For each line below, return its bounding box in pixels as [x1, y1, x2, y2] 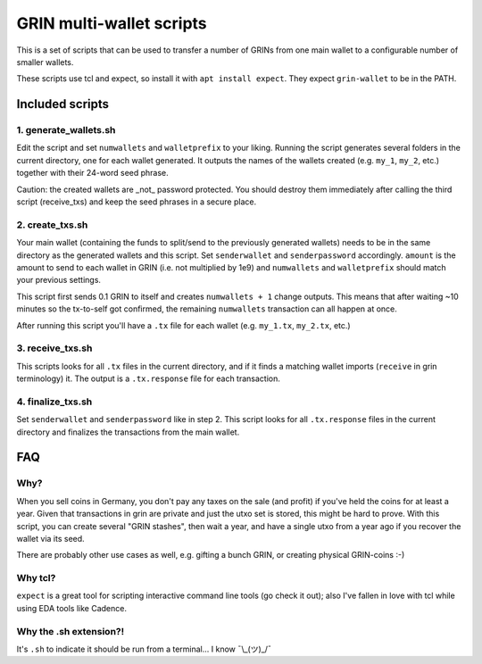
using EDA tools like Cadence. [16, 602, 127, 613]
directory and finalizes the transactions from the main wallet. [16, 427, 240, 437]
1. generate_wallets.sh [16, 124, 116, 137]
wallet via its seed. [16, 533, 85, 544]
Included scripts [16, 96, 110, 112]
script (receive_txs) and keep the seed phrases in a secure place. [16, 196, 257, 207]
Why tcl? [16, 572, 56, 585]
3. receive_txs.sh [16, 342, 93, 354]
